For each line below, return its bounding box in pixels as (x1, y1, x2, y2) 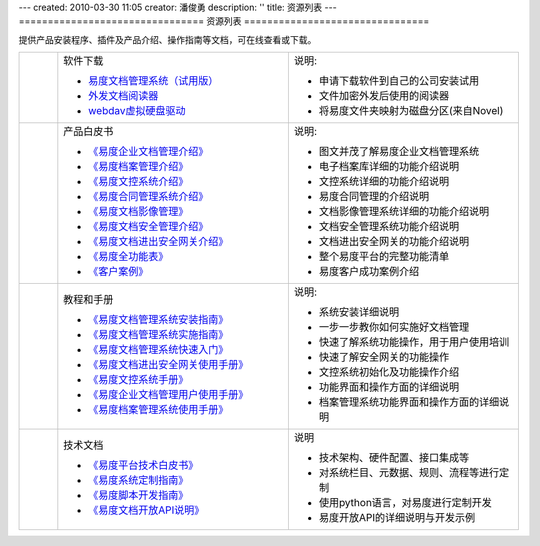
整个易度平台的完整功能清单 (318, 250, 450, 264)
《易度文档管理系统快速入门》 (88, 343, 229, 357)
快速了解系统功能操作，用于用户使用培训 (318, 335, 510, 349)
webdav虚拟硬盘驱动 (88, 104, 186, 118)
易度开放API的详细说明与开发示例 (318, 511, 475, 525)
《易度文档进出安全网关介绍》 (88, 235, 229, 249)
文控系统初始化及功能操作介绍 (318, 365, 460, 379)
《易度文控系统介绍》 (88, 175, 189, 189)
